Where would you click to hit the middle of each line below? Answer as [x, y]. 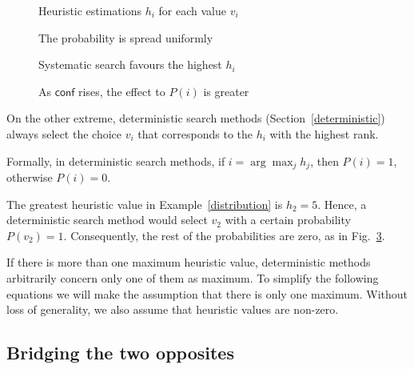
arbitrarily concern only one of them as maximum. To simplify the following [193, 277]
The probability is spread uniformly [126, 37]
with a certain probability [288, 220]
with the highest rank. [324, 133]
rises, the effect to [122, 91]
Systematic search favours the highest [130, 64]
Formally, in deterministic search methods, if [116, 160]
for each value [192, 10]
